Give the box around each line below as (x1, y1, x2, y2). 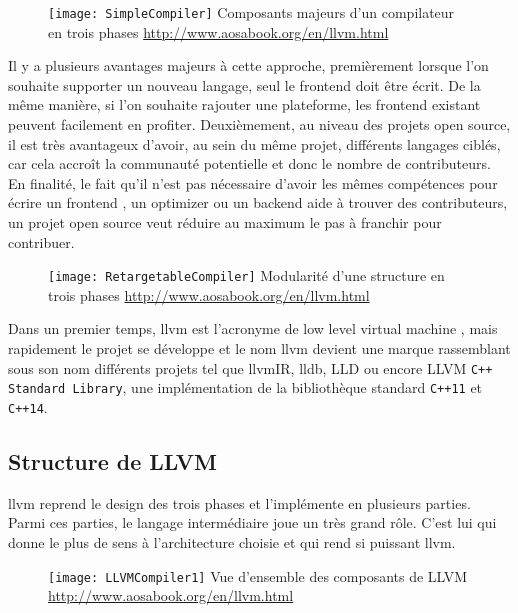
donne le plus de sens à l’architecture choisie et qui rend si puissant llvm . (8, 531, 456, 552)
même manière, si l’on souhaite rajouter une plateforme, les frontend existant (8, 94, 481, 115)
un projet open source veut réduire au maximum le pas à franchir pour (8, 212, 442, 232)
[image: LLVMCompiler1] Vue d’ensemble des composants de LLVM (48, 565, 468, 586)
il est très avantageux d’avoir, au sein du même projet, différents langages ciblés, (8, 133, 501, 154)
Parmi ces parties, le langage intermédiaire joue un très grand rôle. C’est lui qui (8, 512, 497, 533)
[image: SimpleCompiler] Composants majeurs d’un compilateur (48, 2, 455, 22)
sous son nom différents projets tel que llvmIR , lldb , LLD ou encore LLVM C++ (8, 357, 493, 378)
